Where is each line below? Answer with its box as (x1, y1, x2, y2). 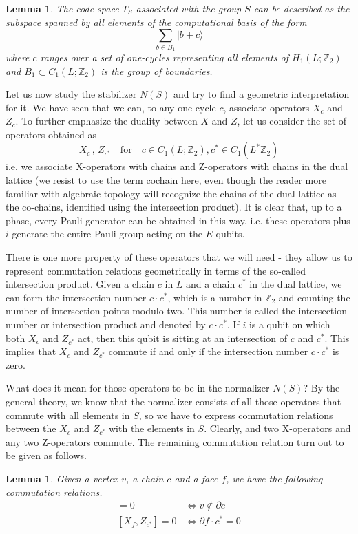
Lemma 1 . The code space (6, 1, 119, 15)
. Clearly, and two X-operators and (204, 421, 351, 436)
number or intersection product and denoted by (6, 317, 206, 332)
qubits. (215, 226, 245, 241)
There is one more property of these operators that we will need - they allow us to (6, 250, 352, 264)
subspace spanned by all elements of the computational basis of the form (6, 14, 307, 29)
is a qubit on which (249, 317, 330, 332)
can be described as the (253, 1, 350, 15)
